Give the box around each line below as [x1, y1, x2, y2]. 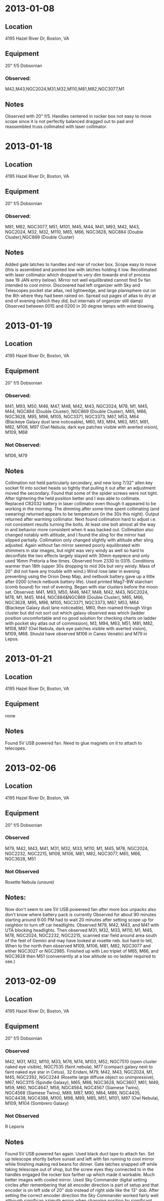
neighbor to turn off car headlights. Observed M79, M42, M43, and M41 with [5, 922, 159, 928]
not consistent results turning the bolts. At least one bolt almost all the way [5, 521, 156, 527]
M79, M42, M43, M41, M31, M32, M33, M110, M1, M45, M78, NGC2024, [5, 845, 149, 851]
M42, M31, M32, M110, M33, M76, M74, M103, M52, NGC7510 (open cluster [5, 1059, 157, 1065]
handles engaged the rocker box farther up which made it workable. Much [5, 1172, 155, 1177]
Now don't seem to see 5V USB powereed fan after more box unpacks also [5, 906, 157, 912]
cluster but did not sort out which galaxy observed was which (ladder [5, 610, 145, 616]
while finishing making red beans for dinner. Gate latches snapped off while [5, 1161, 158, 1167]
